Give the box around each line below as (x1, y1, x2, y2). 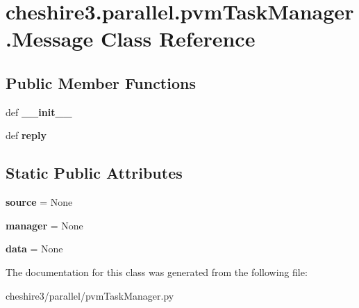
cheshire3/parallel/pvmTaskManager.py (6, 288, 174, 302)
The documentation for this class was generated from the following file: (6, 264, 308, 279)
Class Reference (100, 24, 256, 53)
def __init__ (6, 104, 72, 119)
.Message (6, 24, 94, 53)
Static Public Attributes (6, 162, 183, 184)
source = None (6, 195, 73, 209)
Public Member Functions (6, 72, 196, 93)
